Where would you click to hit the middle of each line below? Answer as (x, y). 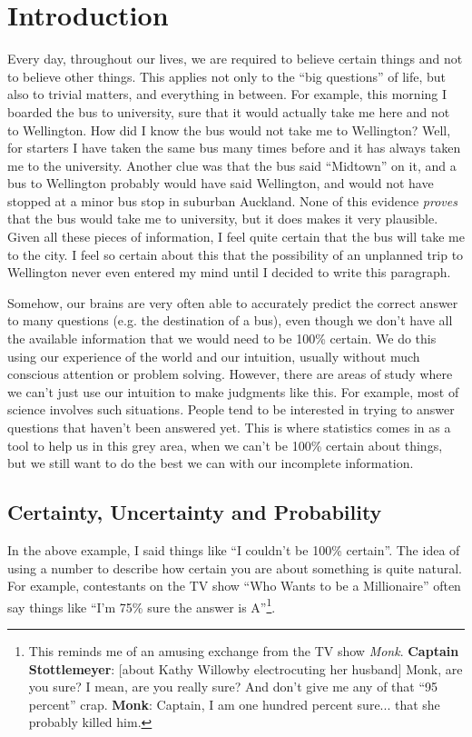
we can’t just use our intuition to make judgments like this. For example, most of (233, 391)
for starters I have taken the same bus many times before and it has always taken (234, 148)
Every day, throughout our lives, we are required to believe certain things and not (235, 59)
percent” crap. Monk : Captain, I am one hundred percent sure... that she (234, 704)
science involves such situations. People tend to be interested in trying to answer (231, 409)
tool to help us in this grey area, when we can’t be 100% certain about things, (225, 445)
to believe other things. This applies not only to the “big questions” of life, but (227, 76)
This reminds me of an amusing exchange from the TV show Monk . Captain (244, 651)
